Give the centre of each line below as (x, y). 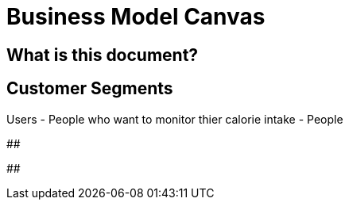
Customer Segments (90, 89)
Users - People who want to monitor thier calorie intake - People (175, 119)
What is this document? (103, 55)
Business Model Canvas (136, 17)
